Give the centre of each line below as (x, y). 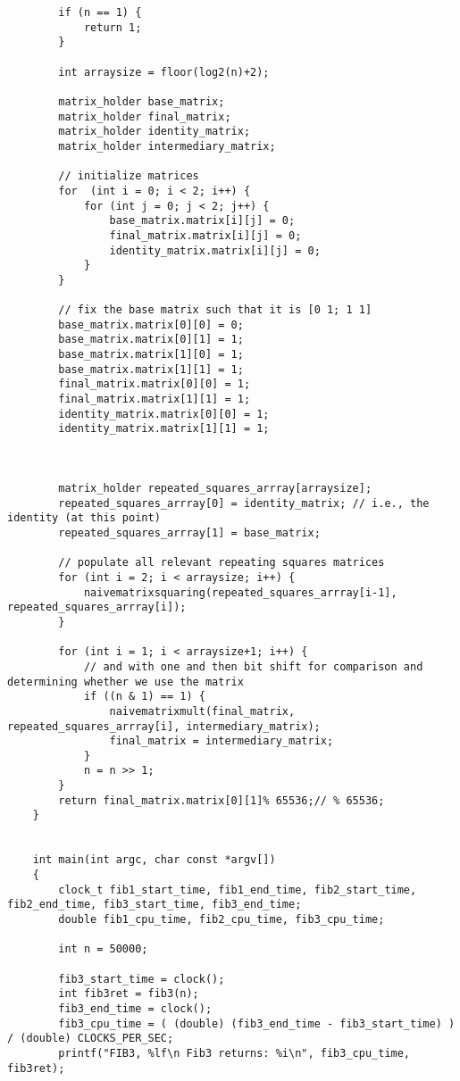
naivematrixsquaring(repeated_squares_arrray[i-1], (240, 592)
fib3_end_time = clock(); (135, 1008)
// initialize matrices (129, 176)
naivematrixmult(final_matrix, (202, 711)
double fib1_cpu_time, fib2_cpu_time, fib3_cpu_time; (222, 920)
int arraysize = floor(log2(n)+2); (164, 72)
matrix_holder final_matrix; (145, 116)
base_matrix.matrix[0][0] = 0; (151, 324)
